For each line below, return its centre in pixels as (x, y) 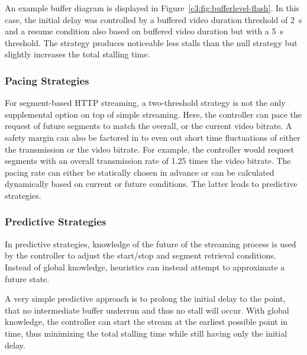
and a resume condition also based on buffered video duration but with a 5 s (144, 31)
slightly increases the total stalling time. (77, 54)
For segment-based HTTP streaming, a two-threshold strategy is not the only (145, 103)
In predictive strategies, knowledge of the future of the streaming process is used (151, 243)
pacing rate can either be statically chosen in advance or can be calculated (140, 172)
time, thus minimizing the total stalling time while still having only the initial (146, 333)
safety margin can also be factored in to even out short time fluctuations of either (153, 137)
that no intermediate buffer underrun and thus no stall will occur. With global (147, 310)
